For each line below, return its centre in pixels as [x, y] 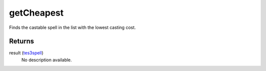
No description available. [47, 60]
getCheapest [36, 13]
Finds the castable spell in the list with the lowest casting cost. [72, 27]
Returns [22, 41]
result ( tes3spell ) [26, 53]
